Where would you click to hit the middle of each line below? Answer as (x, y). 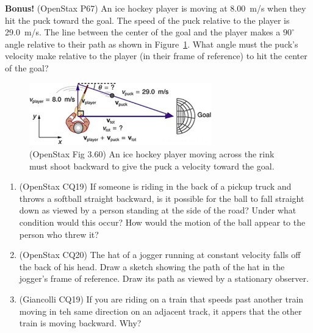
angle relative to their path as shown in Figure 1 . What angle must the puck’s (152, 44)
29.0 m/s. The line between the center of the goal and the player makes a (143, 32)
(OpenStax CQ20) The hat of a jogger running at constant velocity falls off (160, 255)
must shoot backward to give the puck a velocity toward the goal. (152, 166)
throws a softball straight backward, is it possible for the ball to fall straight (162, 198)
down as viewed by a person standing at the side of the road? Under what (158, 210)
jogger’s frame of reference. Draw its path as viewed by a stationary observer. (164, 278)
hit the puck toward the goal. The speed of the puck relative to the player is (147, 20)
